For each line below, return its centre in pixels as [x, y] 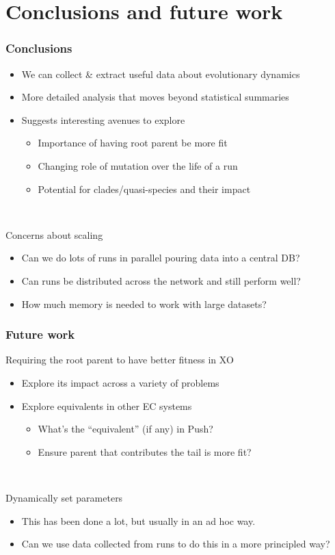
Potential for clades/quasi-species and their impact [144, 189]
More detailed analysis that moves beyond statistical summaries [155, 97]
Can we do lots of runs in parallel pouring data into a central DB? [161, 258]
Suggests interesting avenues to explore [103, 119]
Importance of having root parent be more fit [133, 143]
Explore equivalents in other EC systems [107, 405]
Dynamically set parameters [64, 497]
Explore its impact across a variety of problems [120, 382]
